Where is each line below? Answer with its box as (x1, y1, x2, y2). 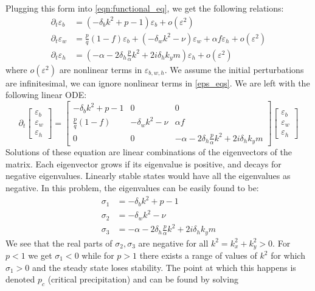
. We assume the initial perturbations (164, 63, 304, 75)
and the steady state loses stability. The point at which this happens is (32, 261, 296, 273)
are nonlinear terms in (59, 63, 142, 75)
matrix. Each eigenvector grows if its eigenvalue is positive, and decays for (5, 157, 282, 170)
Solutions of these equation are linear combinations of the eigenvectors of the (5, 145, 292, 158)
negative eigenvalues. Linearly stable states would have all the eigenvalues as (5, 169, 291, 182)
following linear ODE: (5, 88, 87, 101)
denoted (5, 273, 35, 286)
